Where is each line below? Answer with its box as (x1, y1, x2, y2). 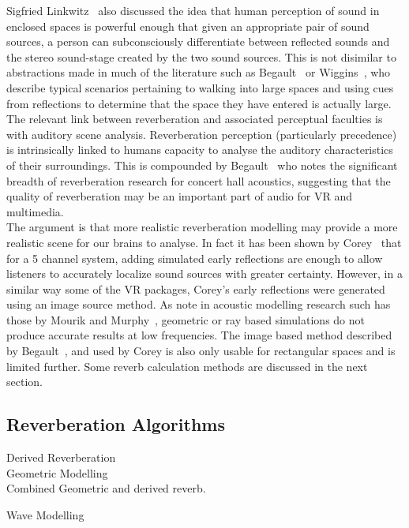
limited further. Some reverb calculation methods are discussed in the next (6, 358, 368, 374)
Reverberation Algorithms (6, 412, 225, 436)
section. (6, 373, 43, 390)
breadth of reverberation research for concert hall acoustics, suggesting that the (6, 172, 391, 189)
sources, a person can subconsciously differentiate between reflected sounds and (6, 33, 390, 50)
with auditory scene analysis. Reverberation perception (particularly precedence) (6, 125, 397, 142)
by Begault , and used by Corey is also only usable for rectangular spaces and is (6, 343, 396, 359)
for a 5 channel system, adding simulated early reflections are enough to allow (6, 249, 383, 266)
